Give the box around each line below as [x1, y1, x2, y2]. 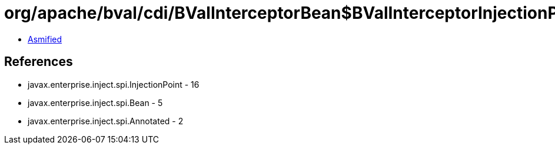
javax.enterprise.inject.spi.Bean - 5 [28, 97, 163, 108]
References [4, 54, 73, 69]
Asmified [28, 34, 62, 44]
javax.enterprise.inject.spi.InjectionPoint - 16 [28, 79, 200, 90]
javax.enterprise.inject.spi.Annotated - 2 [28, 115, 184, 126]
